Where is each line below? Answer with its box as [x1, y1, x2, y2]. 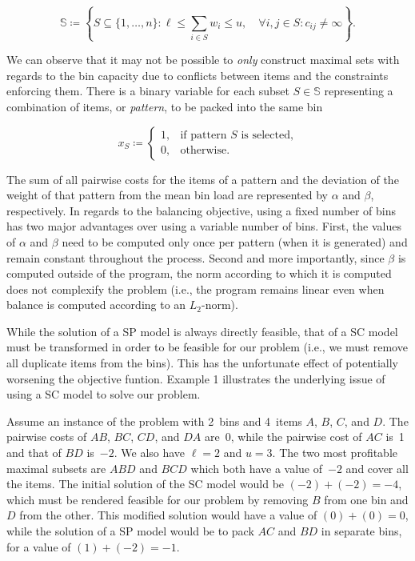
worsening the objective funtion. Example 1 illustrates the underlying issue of [6, 370, 385, 387]
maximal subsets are [6, 459, 106, 476]
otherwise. [180, 145, 230, 157]
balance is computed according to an [6, 296, 186, 313]
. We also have [114, 444, 186, 461]
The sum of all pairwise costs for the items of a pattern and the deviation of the [6, 170, 399, 187]
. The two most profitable [272, 444, 398, 461]
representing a [324, 82, 393, 99]
